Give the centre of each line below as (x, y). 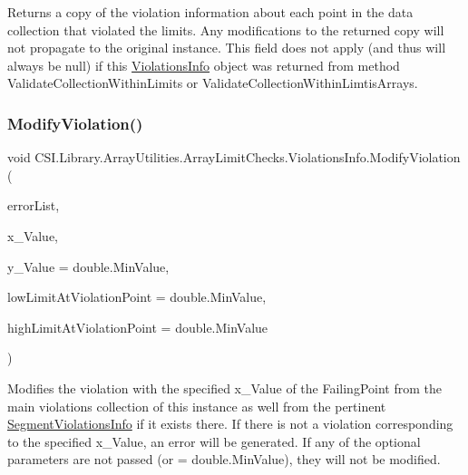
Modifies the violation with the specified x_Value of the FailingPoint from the (224, 388)
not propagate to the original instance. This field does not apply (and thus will (227, 48)
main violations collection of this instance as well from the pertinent (197, 406)
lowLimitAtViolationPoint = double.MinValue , (137, 297)
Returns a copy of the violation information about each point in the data (210, 12)
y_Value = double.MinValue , (88, 266)
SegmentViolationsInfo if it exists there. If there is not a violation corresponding (230, 424)
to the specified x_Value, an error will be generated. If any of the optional (214, 441)
